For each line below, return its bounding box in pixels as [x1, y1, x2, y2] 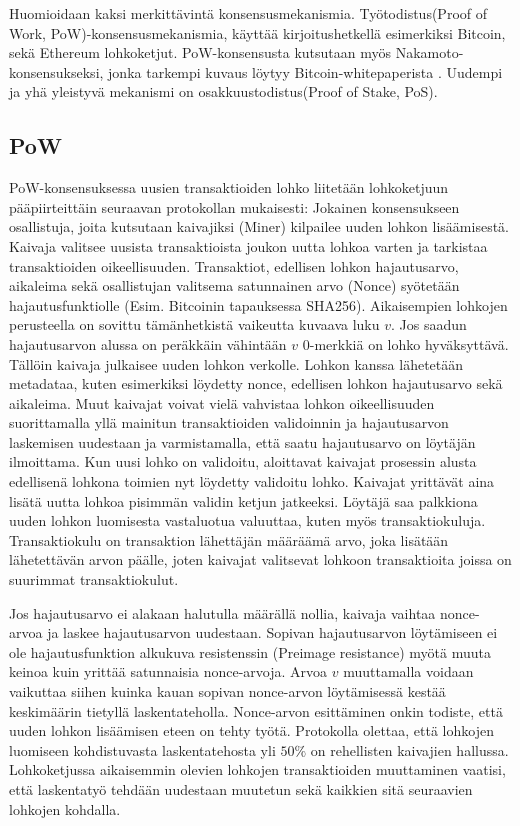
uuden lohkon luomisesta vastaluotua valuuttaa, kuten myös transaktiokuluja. [9, 510, 486, 531]
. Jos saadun [390, 314, 467, 335]
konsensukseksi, [9, 61, 104, 82]
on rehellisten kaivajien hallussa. [310, 739, 509, 760]
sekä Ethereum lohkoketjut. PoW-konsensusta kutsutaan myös [9, 42, 392, 63]
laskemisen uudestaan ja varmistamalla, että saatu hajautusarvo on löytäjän [9, 431, 476, 452]
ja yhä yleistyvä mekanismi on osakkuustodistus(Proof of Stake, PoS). [9, 81, 438, 102]
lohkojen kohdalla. [9, 798, 121, 819]
